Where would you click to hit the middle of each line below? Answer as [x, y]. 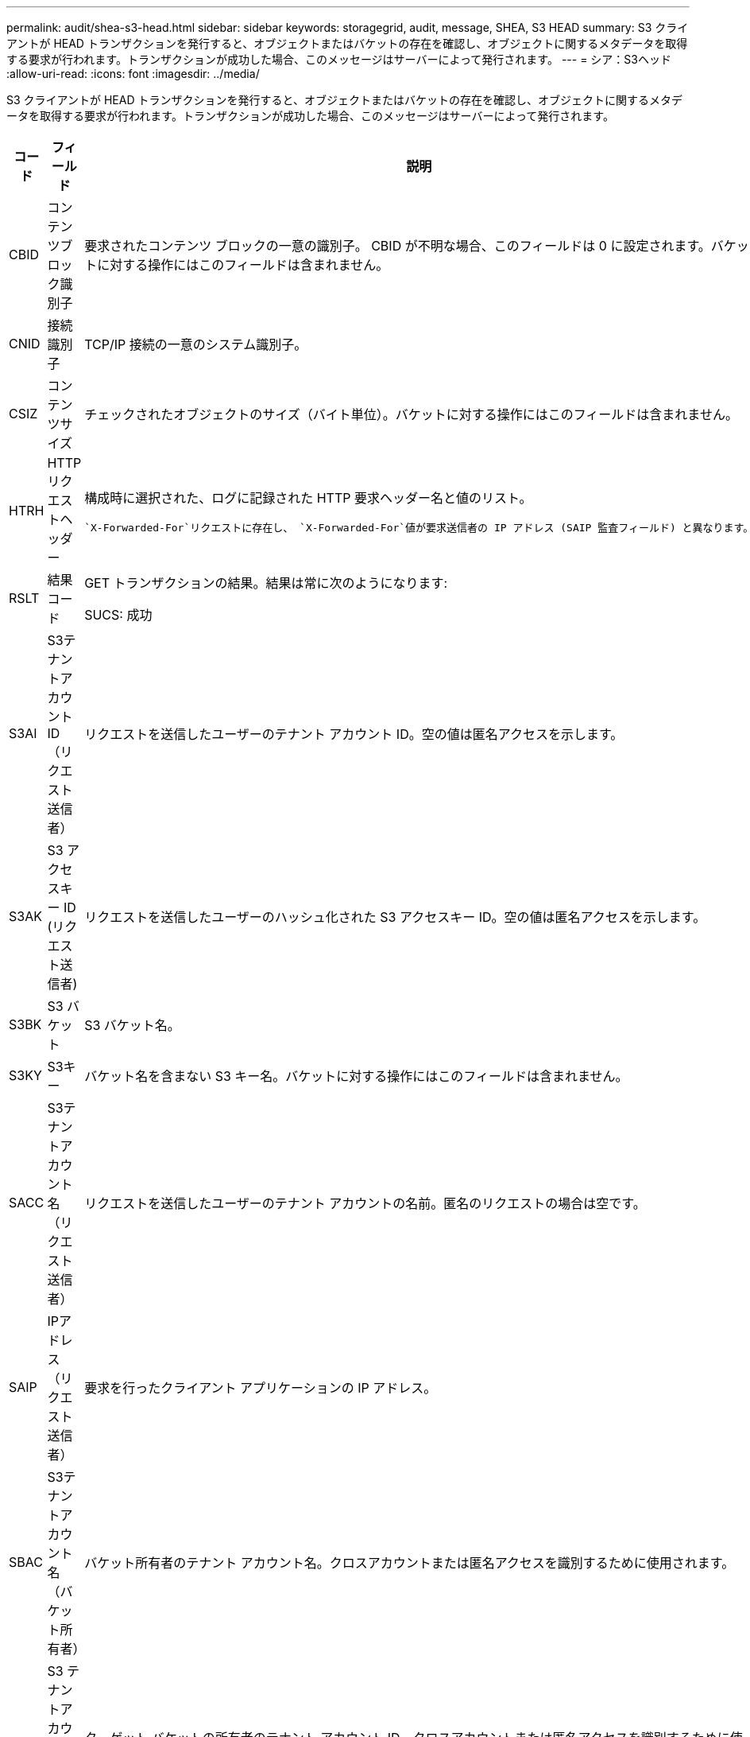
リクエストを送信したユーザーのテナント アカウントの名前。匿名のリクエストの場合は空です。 [365, 1203]
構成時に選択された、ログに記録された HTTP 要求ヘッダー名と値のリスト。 [308, 497]
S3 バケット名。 [132, 1025]
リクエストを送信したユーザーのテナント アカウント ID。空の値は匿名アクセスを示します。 [354, 734]
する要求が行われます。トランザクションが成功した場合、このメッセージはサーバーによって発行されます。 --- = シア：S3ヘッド [339, 59]
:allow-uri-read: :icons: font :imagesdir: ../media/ [133, 74]
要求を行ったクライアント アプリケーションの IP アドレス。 [261, 1388]
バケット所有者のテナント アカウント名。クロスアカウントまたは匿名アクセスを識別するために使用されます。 [410, 1563]
